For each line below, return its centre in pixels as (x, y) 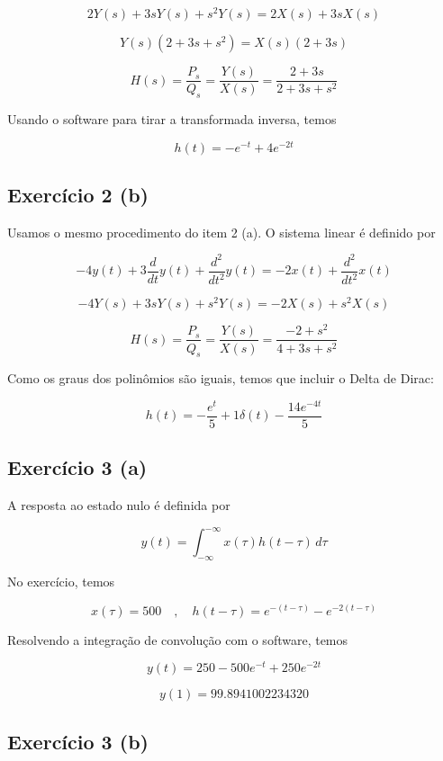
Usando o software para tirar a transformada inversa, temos (172, 118)
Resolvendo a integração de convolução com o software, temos (178, 639)
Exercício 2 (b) (78, 194)
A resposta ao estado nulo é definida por (119, 505)
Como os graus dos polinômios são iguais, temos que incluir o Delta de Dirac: (221, 378)
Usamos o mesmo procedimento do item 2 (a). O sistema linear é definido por (221, 232)
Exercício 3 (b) (78, 741)
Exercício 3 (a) (77, 467)
